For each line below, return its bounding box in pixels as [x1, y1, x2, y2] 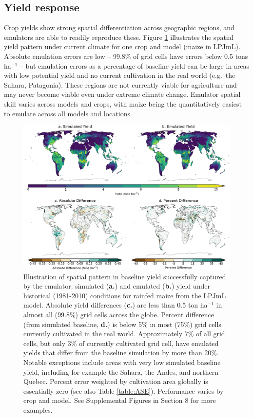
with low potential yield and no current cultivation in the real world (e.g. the [4, 70, 235, 80]
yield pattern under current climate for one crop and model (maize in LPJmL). [4, 41, 240, 52]
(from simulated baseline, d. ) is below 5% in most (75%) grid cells [23, 319, 221, 329]
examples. [23, 404, 53, 415]
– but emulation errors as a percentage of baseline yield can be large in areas [19, 60, 250, 71]
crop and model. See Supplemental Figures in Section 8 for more [23, 395, 216, 405]
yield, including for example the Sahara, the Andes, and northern [23, 366, 219, 377]
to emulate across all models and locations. [4, 108, 132, 118]
